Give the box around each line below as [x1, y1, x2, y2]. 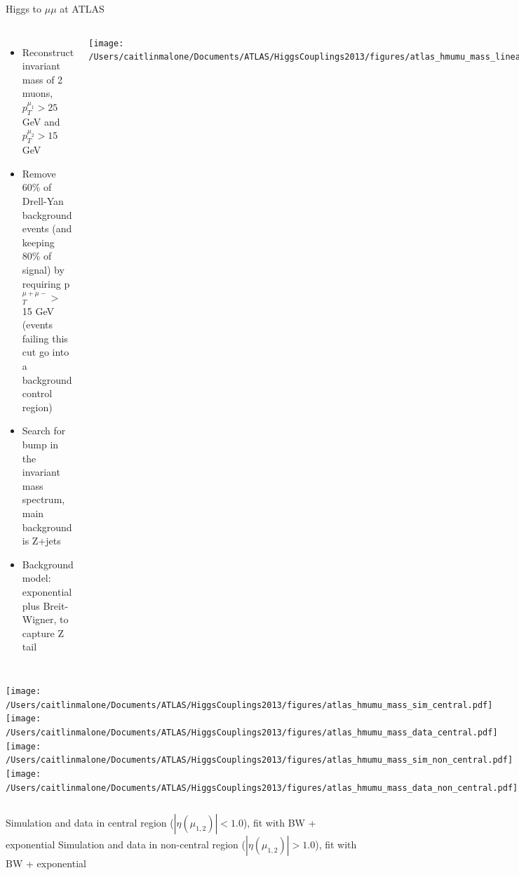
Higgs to [6, 1, 42, 15]
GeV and [22, 114, 60, 128]
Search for [22, 423, 66, 438]
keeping [22, 234, 55, 249]
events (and [22, 221, 72, 236]
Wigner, [22, 612, 57, 627]
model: [22, 570, 51, 585]
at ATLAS [60, 1, 105, 15]
